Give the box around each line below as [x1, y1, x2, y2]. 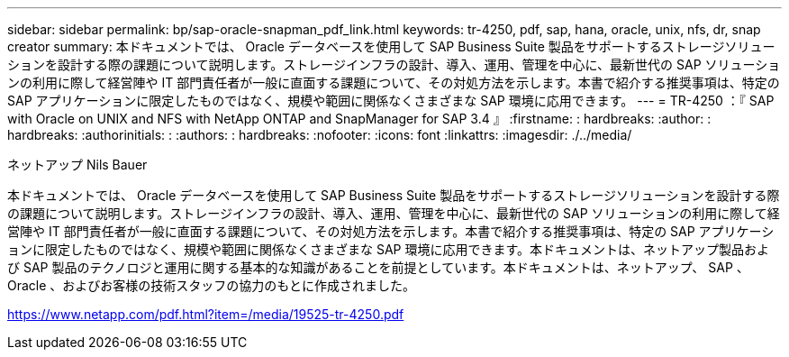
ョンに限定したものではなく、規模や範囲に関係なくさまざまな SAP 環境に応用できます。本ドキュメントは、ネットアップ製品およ [7, 242, 770, 257]
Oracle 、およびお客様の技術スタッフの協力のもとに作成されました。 [7, 278, 416, 293]
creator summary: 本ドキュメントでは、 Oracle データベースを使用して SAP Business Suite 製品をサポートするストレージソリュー [7, 39, 775, 54]
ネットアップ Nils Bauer [7, 157, 148, 172]
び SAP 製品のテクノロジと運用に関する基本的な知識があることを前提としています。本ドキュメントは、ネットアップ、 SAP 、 [7, 260, 749, 275]
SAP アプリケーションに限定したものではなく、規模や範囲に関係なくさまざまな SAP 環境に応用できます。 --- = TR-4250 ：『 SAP [7, 93, 775, 108]
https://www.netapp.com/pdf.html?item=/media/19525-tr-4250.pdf [7, 307, 404, 322]
